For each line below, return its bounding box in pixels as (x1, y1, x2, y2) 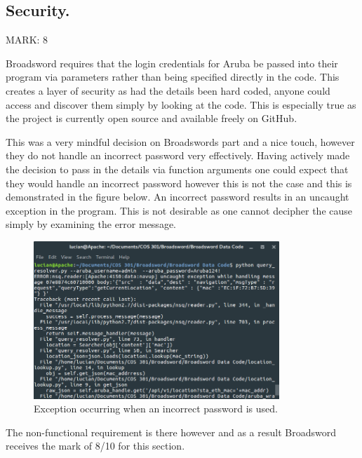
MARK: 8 (6, 32, 48, 47)
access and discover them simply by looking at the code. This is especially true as (6, 97, 356, 112)
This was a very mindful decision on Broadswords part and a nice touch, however (6, 134, 355, 149)
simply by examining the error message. (6, 217, 176, 231)
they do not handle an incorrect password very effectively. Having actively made (6, 148, 350, 163)
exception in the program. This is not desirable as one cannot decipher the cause (6, 203, 353, 217)
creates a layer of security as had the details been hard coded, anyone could (6, 83, 330, 97)
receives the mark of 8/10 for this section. (6, 438, 185, 453)
